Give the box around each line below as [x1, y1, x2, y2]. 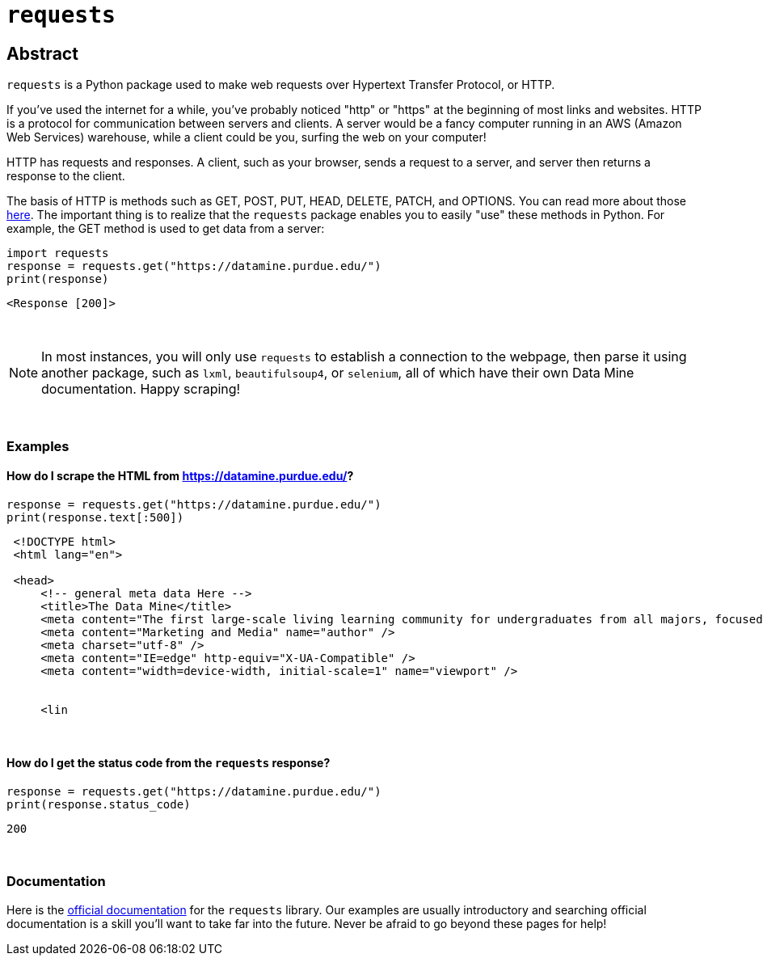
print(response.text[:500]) [6, 510, 184, 524]
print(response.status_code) [6, 797, 191, 811]
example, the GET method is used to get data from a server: [6, 222, 325, 236]
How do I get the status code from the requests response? [6, 756, 331, 770]
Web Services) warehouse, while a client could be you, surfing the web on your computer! [6, 130, 487, 145]
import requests [6, 247, 109, 260]
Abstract [6, 43, 78, 64]
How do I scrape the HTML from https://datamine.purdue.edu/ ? [6, 469, 354, 483]
